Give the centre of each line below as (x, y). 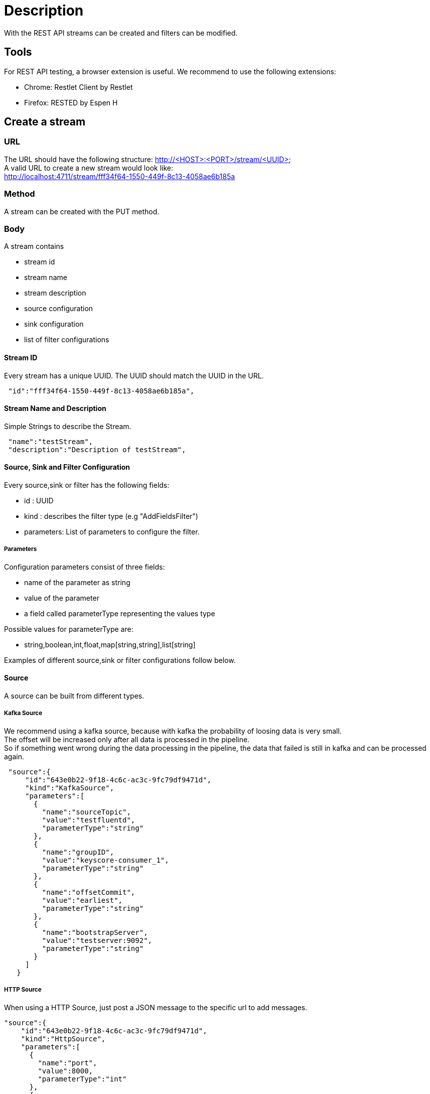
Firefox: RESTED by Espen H (71, 102)
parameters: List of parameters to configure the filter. (112, 531)
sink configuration (54, 324)
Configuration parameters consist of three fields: (85, 567)
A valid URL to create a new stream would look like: (89, 168)
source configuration (59, 309)
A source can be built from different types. (74, 696)
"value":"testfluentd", (89, 820)
